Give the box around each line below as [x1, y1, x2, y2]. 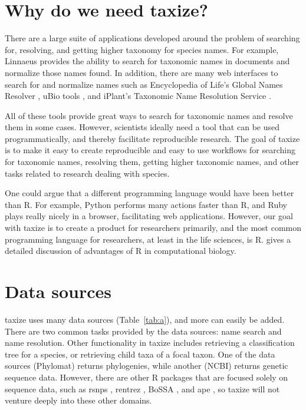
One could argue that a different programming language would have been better [5, 187, 294, 199]
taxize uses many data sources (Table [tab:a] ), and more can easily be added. [5, 313, 285, 325]
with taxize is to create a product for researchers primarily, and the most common [5, 221, 302, 234]
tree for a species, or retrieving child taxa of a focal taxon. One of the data [5, 348, 275, 360]
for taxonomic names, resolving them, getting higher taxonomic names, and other [5, 156, 299, 168]
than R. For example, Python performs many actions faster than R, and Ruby [5, 198, 287, 210]
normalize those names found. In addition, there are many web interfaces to [5, 66, 278, 78]
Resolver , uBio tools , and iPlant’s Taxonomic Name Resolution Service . [5, 90, 271, 102]
